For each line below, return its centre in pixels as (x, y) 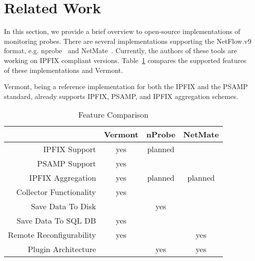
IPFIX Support (70, 149)
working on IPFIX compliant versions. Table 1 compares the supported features (125, 60)
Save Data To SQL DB (56, 221)
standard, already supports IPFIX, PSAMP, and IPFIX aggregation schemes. (121, 96)
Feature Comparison (113, 115)
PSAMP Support (67, 163)
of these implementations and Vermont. (64, 70)
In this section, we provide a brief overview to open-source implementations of (122, 31)
